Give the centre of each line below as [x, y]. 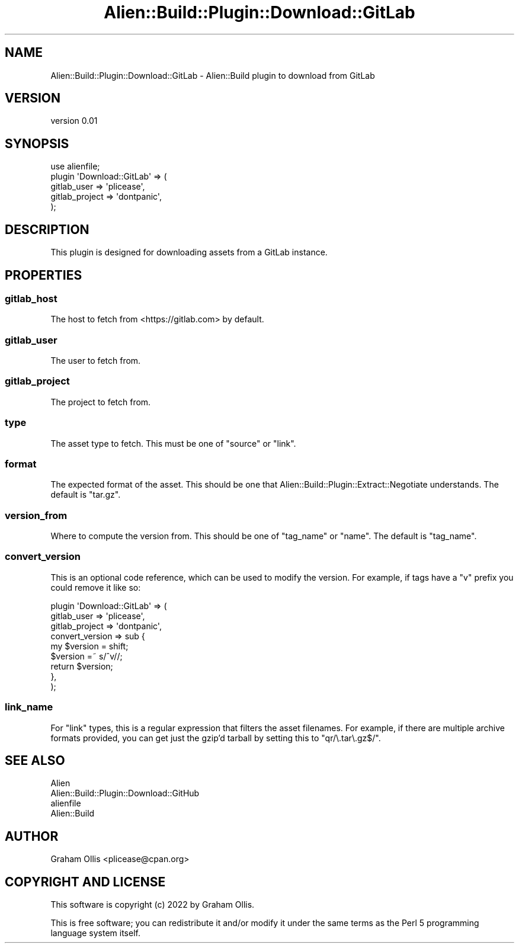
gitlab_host [31, 298]
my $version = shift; [89, 646]
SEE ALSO [35, 761]
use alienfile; [75, 166]
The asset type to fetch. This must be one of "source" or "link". [173, 443]
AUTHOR [32, 836]
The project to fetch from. [101, 402]
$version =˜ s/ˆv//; [86, 656]
